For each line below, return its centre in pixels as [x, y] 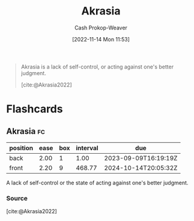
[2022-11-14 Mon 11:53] [101, 39]
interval [87, 148]
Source [17, 198]
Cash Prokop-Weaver [101, 28]
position [21, 148]
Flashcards [35, 109]
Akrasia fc [26, 131]
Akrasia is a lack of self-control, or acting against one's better [97, 67]
